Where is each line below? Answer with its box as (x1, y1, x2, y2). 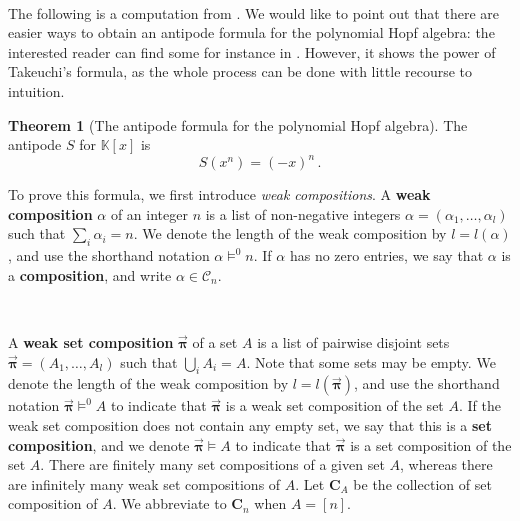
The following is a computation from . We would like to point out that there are (8, 2, 499, 23)
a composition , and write (8, 264, 172, 285)
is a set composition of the (350, 434, 512, 455)
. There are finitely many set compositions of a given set (40, 454, 385, 475)
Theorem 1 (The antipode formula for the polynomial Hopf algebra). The (8, 114, 468, 135)
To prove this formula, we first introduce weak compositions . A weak (8, 184, 431, 205)
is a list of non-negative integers (205, 203, 401, 224)
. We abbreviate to (112, 493, 227, 514)
